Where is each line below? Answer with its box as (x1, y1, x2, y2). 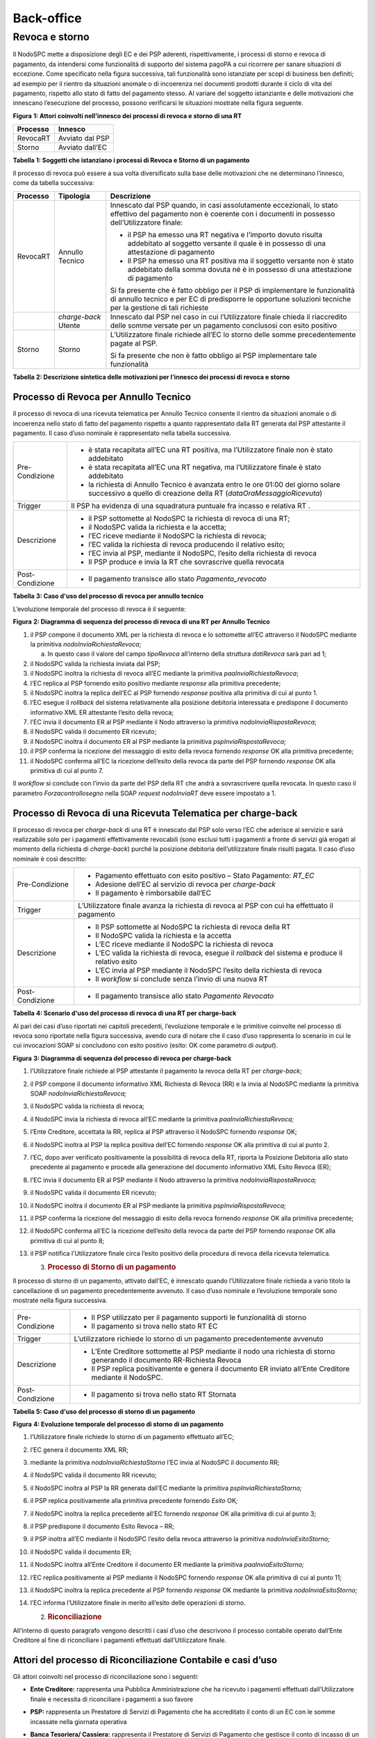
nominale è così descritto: (12, 854, 87, 863)
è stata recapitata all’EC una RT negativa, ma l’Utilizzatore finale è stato (87, 462, 322, 472)
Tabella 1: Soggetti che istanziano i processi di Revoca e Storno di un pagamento (12, 156, 250, 165)
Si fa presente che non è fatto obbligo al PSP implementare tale (110, 351, 317, 361)
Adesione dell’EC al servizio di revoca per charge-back (94, 879, 276, 889)
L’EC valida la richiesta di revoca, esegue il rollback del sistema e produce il (94, 948, 343, 958)
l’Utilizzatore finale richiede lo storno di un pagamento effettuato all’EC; (30, 1433, 234, 1441)
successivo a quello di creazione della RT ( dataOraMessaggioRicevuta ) (87, 489, 323, 498)
